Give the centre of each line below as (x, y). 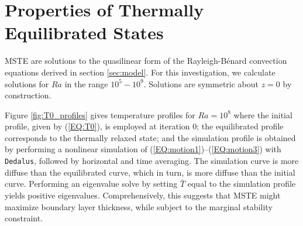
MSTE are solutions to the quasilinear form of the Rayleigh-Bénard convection (146, 61)
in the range (86, 83)
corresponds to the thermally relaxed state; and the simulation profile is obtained (150, 137)
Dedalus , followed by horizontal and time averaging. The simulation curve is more (152, 161)
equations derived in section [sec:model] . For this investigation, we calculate (140, 72)
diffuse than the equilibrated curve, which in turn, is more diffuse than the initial (150, 172)
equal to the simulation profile (242, 184)
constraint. (24, 218)
